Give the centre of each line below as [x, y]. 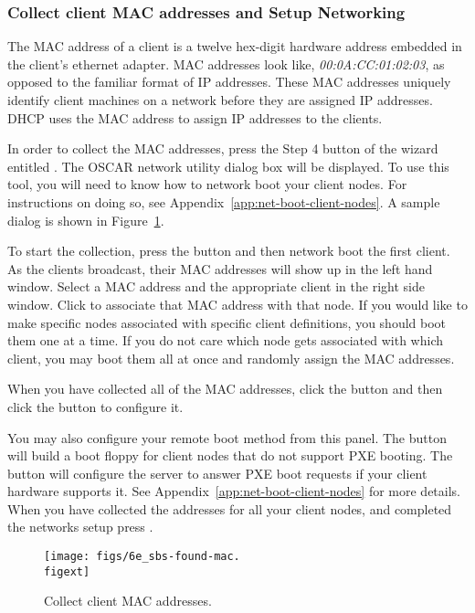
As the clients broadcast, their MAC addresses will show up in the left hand [220, 268]
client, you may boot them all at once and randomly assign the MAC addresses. [231, 358]
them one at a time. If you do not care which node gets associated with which [225, 340]
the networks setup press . [80, 527]
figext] [67, 571]
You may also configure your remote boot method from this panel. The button [227, 437]
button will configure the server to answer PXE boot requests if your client [217, 473]
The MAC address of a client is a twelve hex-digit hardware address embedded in [235, 46]
